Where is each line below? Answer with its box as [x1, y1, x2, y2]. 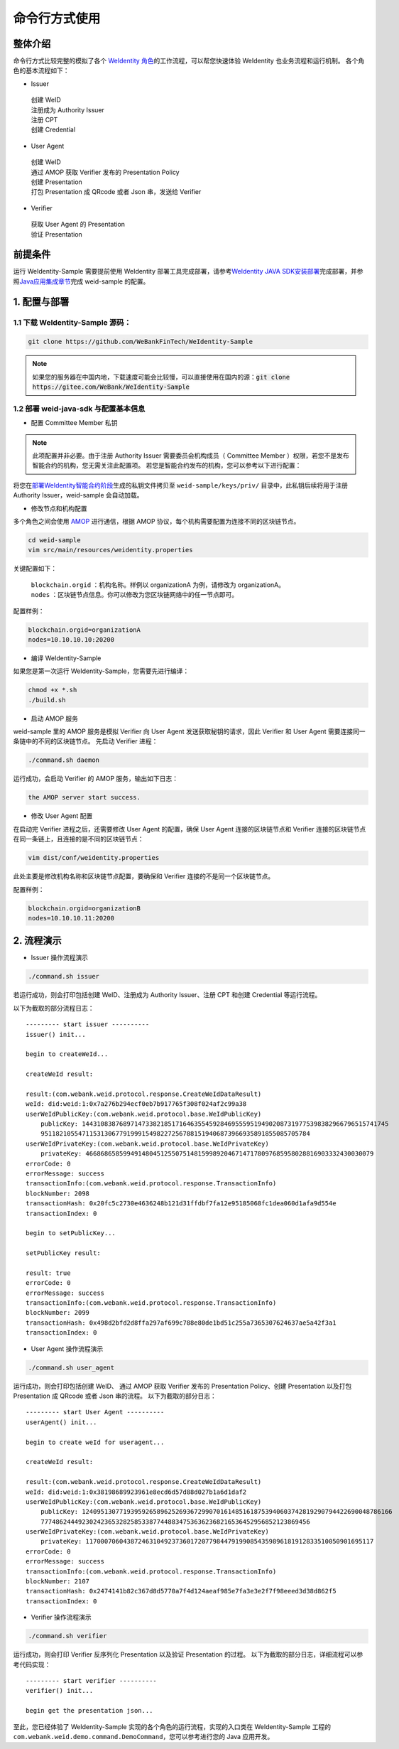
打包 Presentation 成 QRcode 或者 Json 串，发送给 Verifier [31, 188, 202, 196]
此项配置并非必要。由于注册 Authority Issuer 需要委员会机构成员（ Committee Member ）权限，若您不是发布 [32, 451, 349, 460]
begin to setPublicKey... [26, 1229, 116, 1237]
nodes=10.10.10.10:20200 [28, 635, 115, 643]
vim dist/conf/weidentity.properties [28, 854, 160, 862]
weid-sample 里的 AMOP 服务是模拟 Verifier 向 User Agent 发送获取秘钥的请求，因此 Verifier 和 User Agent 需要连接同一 [13, 727, 366, 736]
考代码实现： [13, 1660, 51, 1669]
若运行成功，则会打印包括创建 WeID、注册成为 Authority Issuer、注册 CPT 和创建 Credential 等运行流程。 [13, 991, 322, 999]
